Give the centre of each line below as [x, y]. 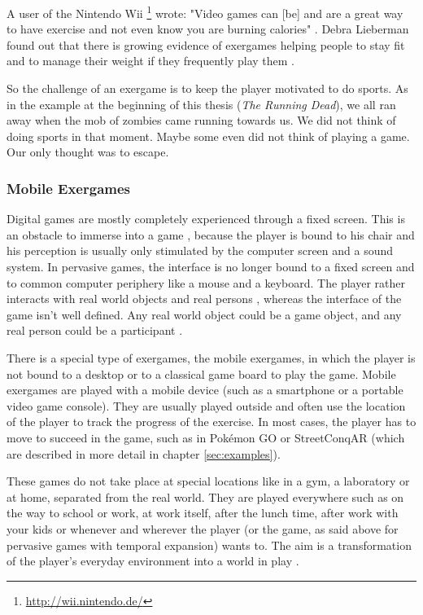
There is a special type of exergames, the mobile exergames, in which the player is [211, 357]
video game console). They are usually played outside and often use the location [206, 405]
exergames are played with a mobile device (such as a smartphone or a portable [205, 390]
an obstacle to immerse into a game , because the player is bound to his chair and [211, 234]
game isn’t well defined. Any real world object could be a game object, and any [204, 314]
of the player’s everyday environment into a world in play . [153, 561]
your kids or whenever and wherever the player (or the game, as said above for [203, 528]
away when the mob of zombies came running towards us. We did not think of [201, 120]
